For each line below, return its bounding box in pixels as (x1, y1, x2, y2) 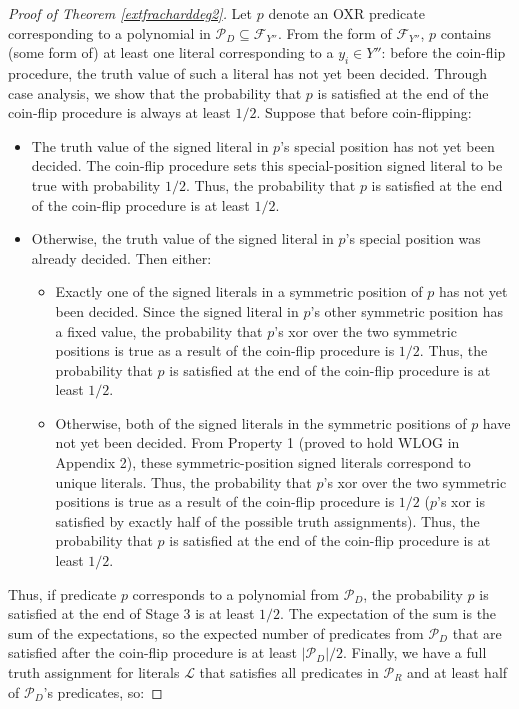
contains (440, 22, 492, 43)
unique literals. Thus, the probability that (55, 471, 312, 492)
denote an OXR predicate (268, 3, 425, 23)
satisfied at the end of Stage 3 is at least (8, 603, 255, 624)
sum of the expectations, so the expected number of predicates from (8, 622, 424, 643)
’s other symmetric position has (310, 300, 503, 321)
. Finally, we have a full (343, 642, 487, 663)
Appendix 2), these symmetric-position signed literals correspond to (55, 452, 471, 473)
